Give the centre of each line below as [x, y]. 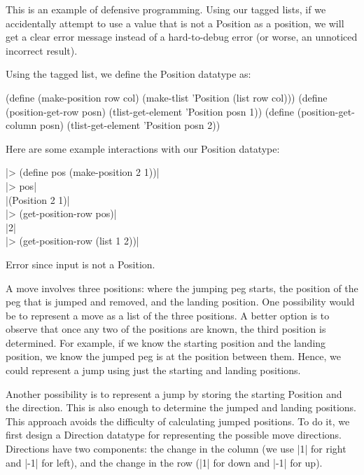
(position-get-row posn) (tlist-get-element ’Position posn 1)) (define [150, 111]
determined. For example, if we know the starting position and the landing [166, 342]
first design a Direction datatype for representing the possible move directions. [174, 435]
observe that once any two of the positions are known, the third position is [166, 329]
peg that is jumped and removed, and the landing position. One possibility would [180, 302]
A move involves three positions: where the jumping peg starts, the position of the [182, 288]
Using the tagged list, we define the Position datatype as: [128, 74]
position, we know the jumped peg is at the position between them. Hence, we [173, 356]
